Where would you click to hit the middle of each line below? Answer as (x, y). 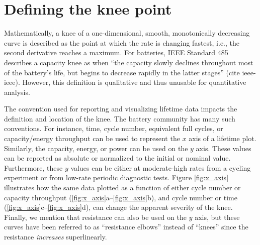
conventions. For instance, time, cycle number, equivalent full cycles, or (114, 128)
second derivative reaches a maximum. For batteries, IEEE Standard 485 (116, 52)
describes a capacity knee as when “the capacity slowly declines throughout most (129, 62)
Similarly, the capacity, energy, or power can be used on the (96, 148)
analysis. (17, 92)
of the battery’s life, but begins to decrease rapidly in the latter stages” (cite (122, 72)
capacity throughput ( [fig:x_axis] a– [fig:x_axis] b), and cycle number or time (121, 197)
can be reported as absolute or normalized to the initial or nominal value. (117, 158)
